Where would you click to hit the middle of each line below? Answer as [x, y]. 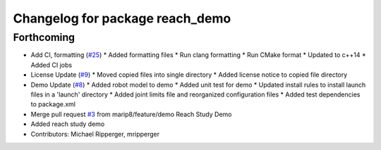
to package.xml [53, 104]
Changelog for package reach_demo [122, 18]
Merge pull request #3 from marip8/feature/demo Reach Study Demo [131, 114]
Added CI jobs [52, 65]
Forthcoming [44, 37]
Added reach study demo [68, 124]
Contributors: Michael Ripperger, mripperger [95, 134]
